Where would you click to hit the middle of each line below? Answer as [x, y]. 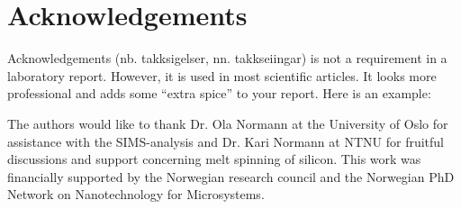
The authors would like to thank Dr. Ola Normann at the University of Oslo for [228, 123]
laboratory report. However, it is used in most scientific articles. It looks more [222, 75]
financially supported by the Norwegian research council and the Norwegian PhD [231, 176]
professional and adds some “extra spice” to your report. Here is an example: [219, 93]
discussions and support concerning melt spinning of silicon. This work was [214, 159]
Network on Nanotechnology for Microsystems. [136, 194]
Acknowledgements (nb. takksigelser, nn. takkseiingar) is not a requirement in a [227, 58]
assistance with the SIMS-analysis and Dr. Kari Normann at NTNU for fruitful [226, 141]
